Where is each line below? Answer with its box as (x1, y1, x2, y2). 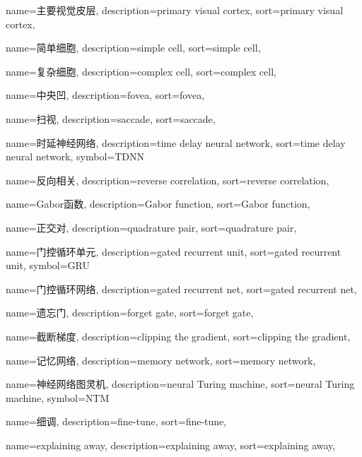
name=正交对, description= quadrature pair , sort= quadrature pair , (6, 220, 297, 235)
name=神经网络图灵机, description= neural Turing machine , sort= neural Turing (6, 376, 355, 391)
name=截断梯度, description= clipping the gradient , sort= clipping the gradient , (6, 328, 351, 343)
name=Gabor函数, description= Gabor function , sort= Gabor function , (6, 196, 310, 211)
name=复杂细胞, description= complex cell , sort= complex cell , (6, 64, 276, 78)
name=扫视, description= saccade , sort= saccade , (6, 111, 216, 126)
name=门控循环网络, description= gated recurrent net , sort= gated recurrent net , (6, 281, 357, 296)
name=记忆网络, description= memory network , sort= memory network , (6, 352, 316, 367)
